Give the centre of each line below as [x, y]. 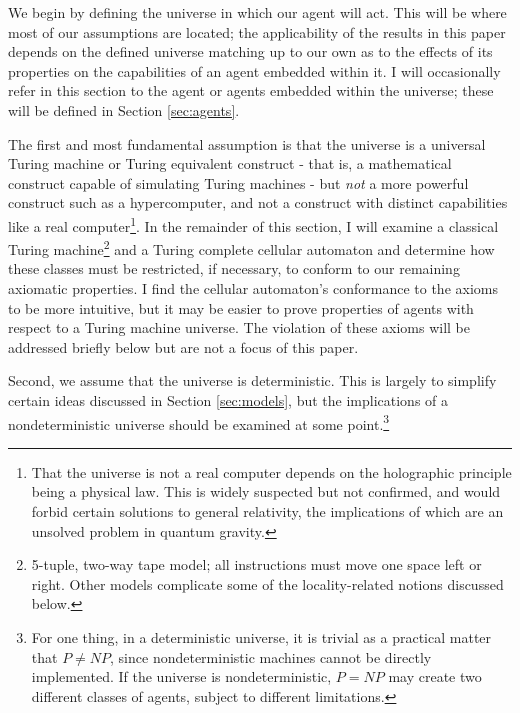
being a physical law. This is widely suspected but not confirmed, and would [266, 491]
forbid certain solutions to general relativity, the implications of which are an [267, 511]
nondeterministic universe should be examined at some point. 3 [199, 422]
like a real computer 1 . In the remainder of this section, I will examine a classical [253, 224]
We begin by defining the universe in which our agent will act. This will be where [257, 12]
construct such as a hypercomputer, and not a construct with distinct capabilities [258, 202]
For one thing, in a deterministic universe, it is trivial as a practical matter [261, 637]
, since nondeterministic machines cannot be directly [271, 656]
